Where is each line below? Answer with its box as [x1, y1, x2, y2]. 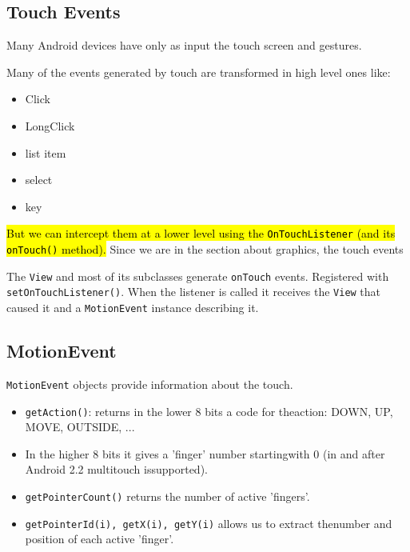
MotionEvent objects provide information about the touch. [6, 375, 293, 392]
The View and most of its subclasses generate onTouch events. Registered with [6, 267, 389, 284]
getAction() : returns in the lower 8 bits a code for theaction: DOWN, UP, [25, 402, 393, 419]
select [25, 171, 53, 188]
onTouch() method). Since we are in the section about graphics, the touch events [6, 241, 404, 258]
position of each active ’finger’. [25, 530, 174, 547]
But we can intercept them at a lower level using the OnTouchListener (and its [6, 225, 396, 242]
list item [25, 144, 66, 161]
